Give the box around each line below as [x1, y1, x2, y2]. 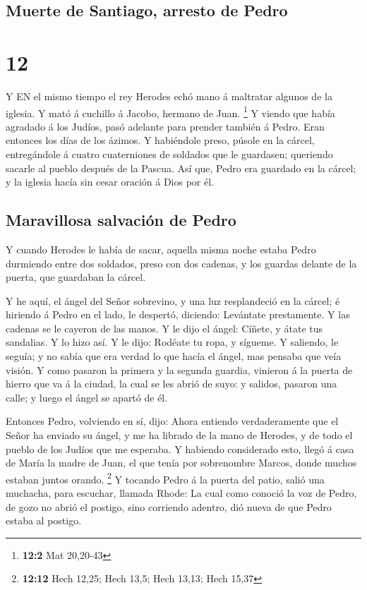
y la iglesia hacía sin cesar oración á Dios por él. [6, 174, 214, 189]
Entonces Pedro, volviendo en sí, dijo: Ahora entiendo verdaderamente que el [6, 414, 339, 428]
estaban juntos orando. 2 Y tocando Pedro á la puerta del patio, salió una [6, 469, 325, 486]
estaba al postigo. [6, 513, 82, 528]
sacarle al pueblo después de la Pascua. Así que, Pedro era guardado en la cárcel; [6, 160, 356, 175]
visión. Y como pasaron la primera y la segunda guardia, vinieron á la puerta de [6, 362, 353, 377]
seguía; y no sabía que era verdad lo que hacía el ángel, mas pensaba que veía [6, 349, 342, 363]
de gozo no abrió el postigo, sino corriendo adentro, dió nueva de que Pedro [6, 499, 332, 514]
